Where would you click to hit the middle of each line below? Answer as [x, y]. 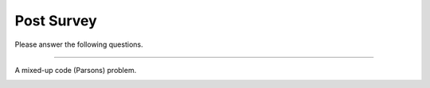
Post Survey [56, 21]
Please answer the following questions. [79, 44]
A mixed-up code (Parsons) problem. [76, 70]
